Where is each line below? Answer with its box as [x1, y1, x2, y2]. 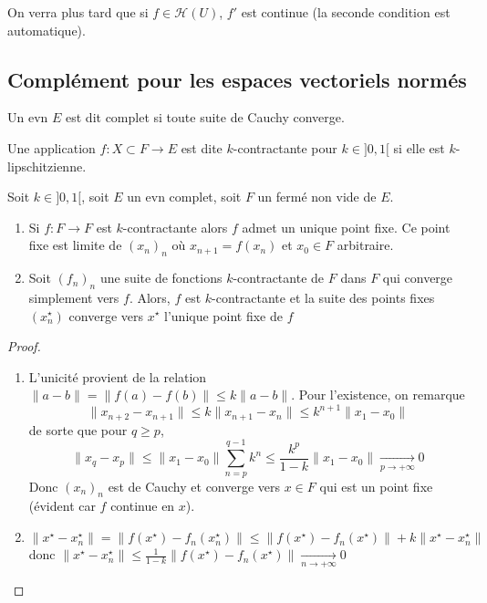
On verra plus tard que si [7, 3, 149, 21]
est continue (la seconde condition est [241, 3, 451, 21]
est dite [181, 138, 223, 157]
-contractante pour [233, 138, 337, 157]
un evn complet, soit [127, 187, 242, 206]
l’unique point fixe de [164, 306, 283, 325]
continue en [110, 496, 175, 515]
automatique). [7, 20, 86, 39]
